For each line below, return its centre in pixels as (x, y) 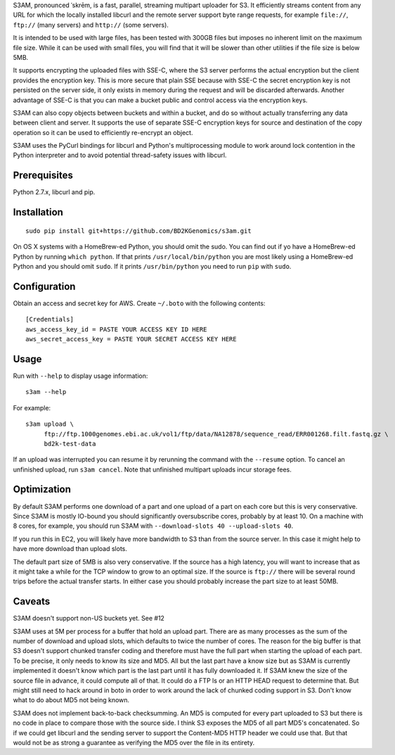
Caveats (32, 602)
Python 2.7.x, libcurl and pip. (54, 192)
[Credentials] (50, 319)
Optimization (42, 489)
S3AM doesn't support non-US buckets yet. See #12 (89, 618)
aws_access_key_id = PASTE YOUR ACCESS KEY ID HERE (116, 329)
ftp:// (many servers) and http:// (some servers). (91, 25)
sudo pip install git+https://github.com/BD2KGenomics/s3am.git (139, 231)
